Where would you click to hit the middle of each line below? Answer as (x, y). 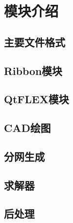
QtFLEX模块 (36, 99)
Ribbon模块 (33, 70)
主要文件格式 (35, 42)
